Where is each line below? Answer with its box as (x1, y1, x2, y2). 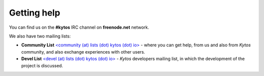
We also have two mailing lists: (9, 33, 71, 39)
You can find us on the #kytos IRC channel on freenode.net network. (9, 24, 149, 30)
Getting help (9, 7, 61, 18)
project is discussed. (21, 62, 63, 68)
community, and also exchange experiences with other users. (21, 49, 145, 55)
